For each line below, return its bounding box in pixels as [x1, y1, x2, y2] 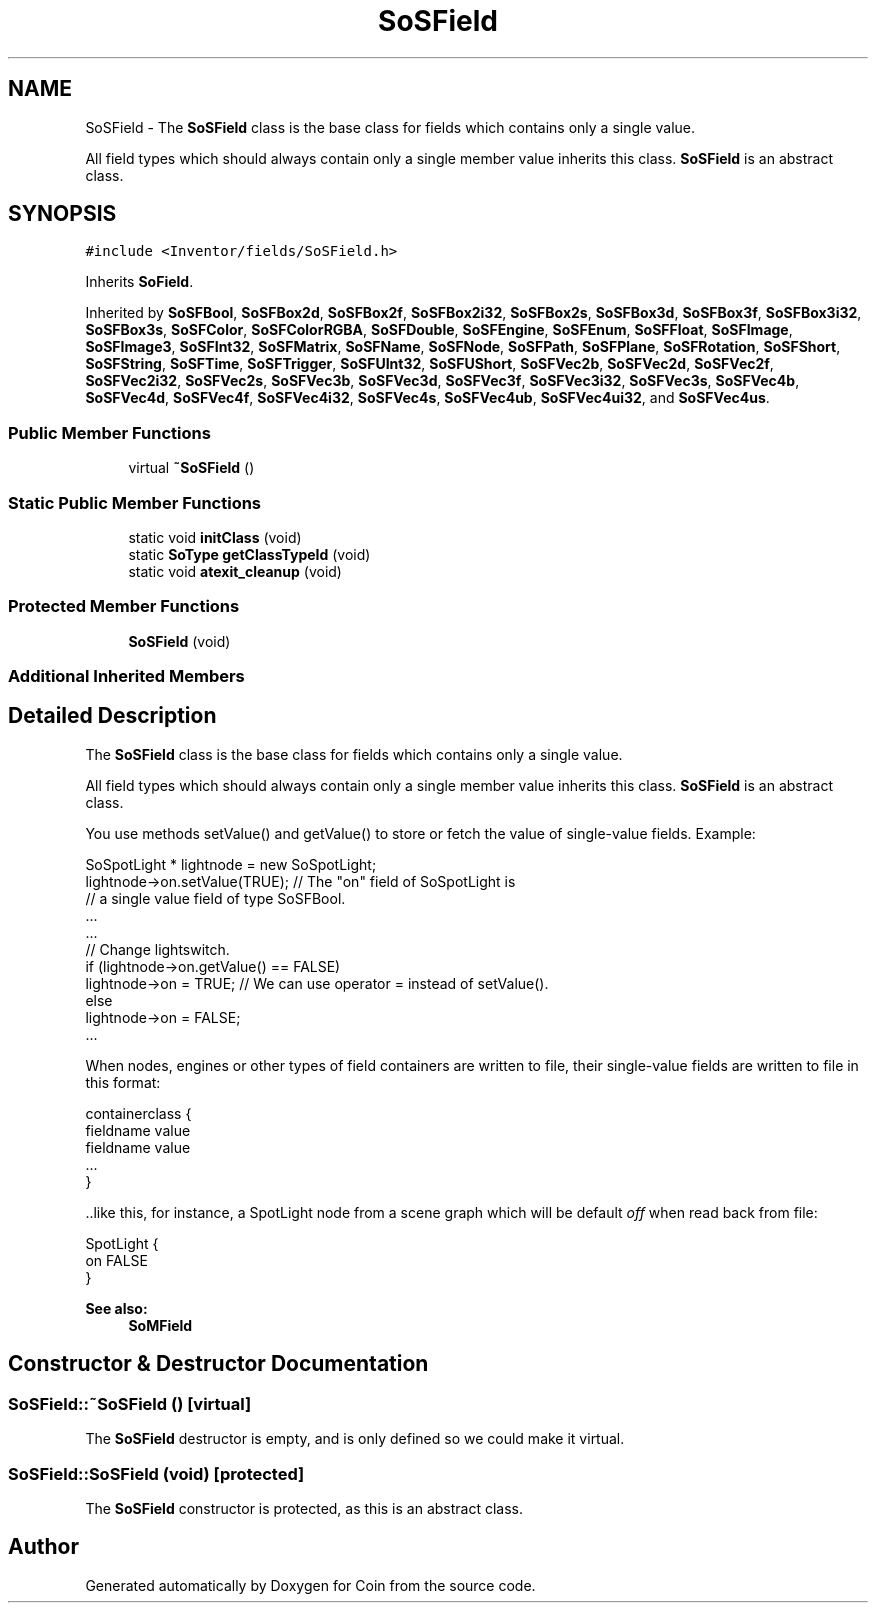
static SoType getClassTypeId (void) [128, 545, 371, 563]
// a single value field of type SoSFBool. [85, 889, 346, 907]
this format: [85, 1073, 161, 1091]
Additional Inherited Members [8, 666, 245, 687]
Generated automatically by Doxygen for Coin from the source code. [85, 1576, 536, 1594]
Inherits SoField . [85, 273, 194, 291]
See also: [85, 1299, 148, 1317]
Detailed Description [8, 703, 217, 729]
